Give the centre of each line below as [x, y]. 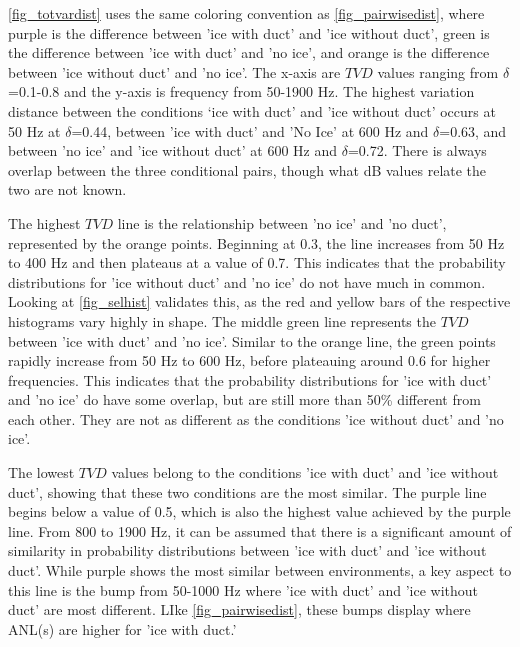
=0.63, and [473, 130]
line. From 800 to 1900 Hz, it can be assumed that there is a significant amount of [260, 530]
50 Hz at [34, 130]
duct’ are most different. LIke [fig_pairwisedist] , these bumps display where [239, 609]
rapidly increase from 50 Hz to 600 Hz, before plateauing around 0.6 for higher [249, 360]
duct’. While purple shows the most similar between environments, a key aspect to [260, 570]
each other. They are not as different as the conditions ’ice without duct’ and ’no [256, 418]
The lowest [41, 472]
